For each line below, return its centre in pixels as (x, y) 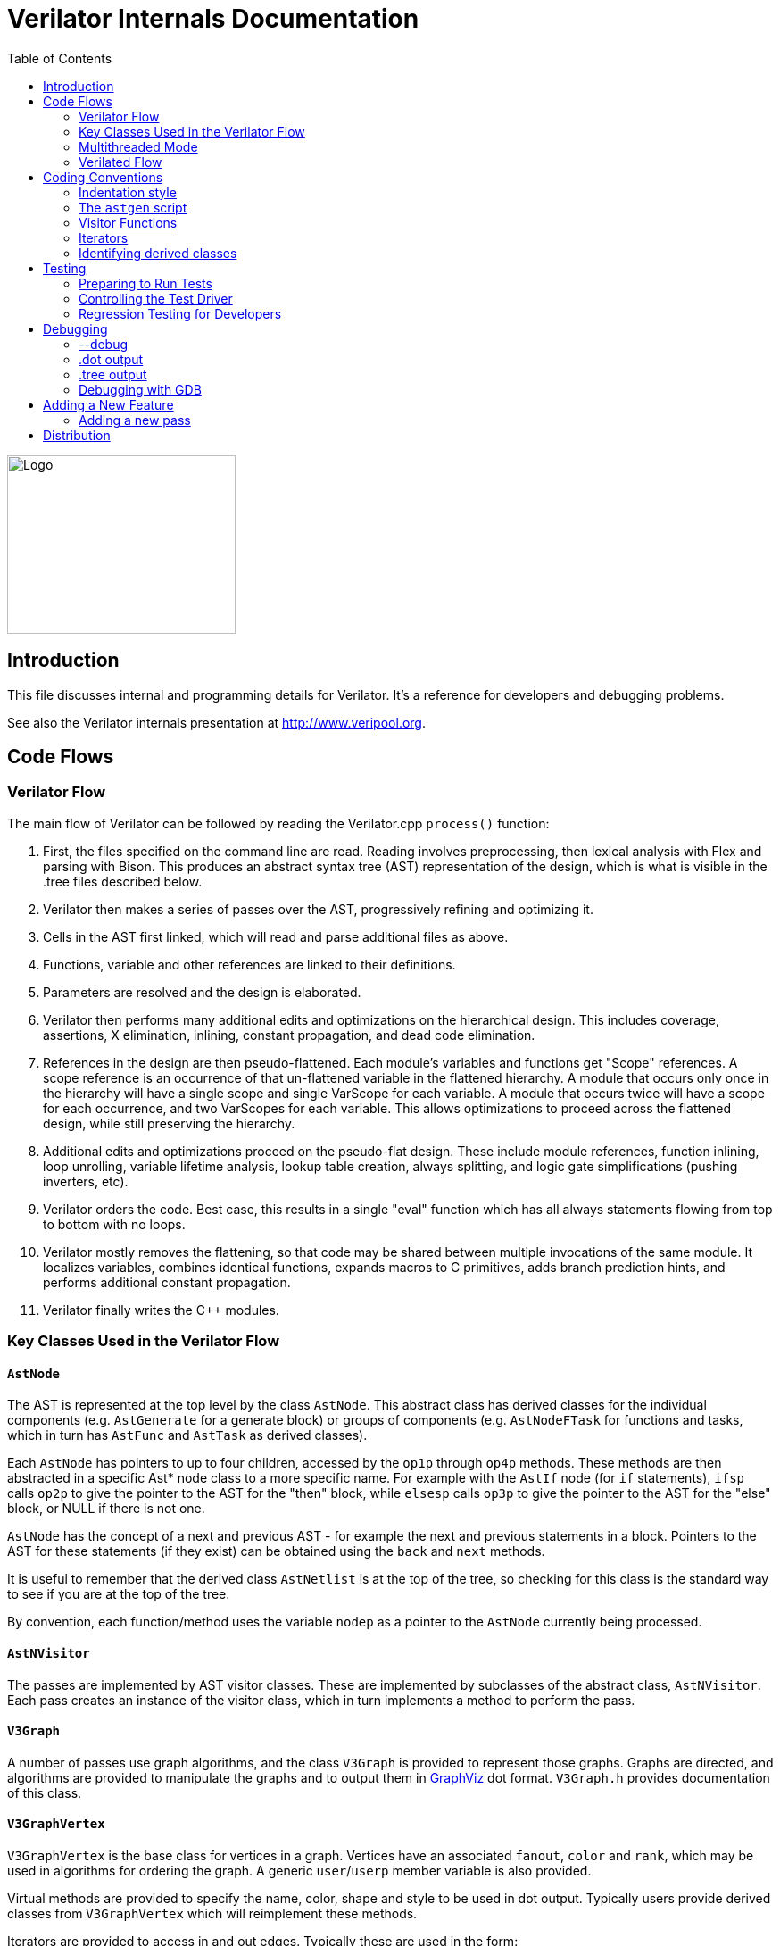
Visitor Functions (128, 222)
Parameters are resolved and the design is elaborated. (202, 992)
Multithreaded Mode (138, 146)
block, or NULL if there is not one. (106, 1509)
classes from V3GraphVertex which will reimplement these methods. (212, 1914)
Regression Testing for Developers (180, 313)
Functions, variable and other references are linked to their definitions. (249, 964)
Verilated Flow (120, 162)
